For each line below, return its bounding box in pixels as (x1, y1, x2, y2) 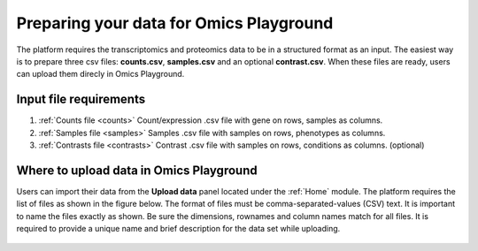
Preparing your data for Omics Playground (16, 13, 334, 33)
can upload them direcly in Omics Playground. (16, 69, 185, 80)
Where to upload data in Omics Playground (16, 163, 258, 178)
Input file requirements (16, 92, 146, 107)
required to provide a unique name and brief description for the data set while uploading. (16, 224, 341, 234)
